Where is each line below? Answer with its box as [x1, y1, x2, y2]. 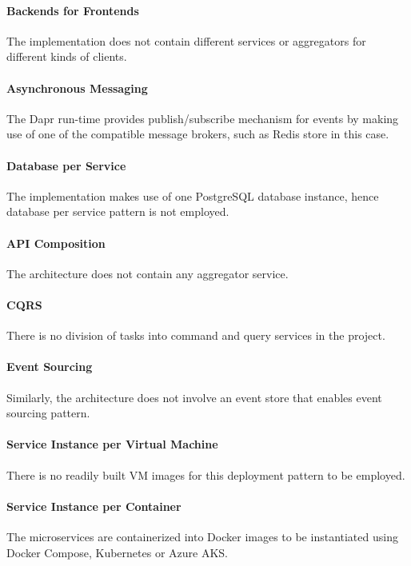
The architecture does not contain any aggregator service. [6, 265, 289, 281]
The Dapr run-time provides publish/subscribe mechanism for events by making [6, 110, 399, 126]
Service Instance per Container [6, 497, 182, 514]
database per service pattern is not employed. [6, 203, 229, 220]
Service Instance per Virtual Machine [6, 436, 218, 452]
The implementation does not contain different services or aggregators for [6, 32, 366, 49]
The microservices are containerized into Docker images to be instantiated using [6, 528, 398, 544]
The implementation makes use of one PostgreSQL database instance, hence [6, 187, 379, 204]
